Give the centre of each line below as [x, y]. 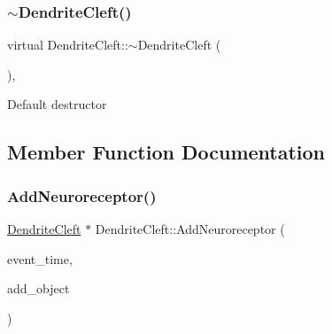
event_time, [40, 258]
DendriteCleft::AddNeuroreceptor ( [190, 229]
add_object [39, 288]
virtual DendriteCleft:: [68, 45]
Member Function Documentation [166, 152]
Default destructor [57, 104]
